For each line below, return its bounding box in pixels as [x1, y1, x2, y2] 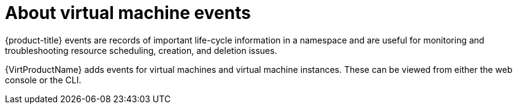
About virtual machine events [5, 2, 251, 23]
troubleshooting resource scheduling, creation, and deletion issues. [5, 45, 277, 56]
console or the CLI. [5, 74, 82, 85]
